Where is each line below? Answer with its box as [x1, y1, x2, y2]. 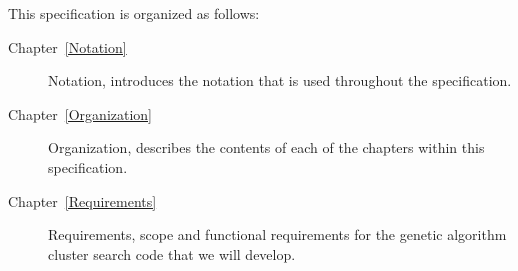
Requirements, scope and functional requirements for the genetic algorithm [48, 224, 507, 245]
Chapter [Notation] [8, 36, 127, 57]
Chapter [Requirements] [8, 190, 157, 211]
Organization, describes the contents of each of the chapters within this [48, 137, 485, 158]
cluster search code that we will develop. [48, 243, 296, 264]
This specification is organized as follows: [8, 3, 260, 23]
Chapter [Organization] [8, 103, 153, 124]
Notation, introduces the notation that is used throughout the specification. [48, 70, 512, 91]
